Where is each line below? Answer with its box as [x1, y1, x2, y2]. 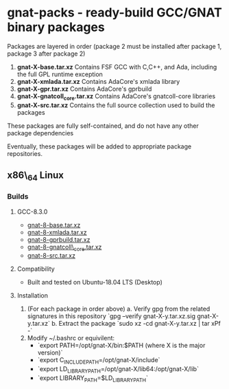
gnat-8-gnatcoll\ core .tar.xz [27, 243, 102, 252]
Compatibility [16, 265, 55, 273]
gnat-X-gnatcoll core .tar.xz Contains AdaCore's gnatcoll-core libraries [16, 91, 216, 102]
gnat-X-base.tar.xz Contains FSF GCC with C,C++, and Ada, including [16, 63, 217, 71]
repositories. [7, 149, 43, 157]
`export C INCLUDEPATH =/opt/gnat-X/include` [37, 356, 160, 366]
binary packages [7, 19, 105, 35]
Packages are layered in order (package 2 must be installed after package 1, [7, 42, 222, 50]
